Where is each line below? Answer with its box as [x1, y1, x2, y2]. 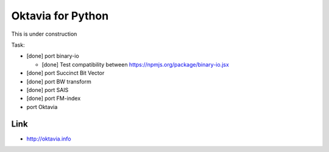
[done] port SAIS [26, 86, 69, 93]
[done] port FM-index [26, 94, 81, 102]
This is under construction [11, 30, 77, 38]
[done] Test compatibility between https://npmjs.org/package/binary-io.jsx [41, 61, 230, 68]
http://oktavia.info [26, 135, 71, 142]
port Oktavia [26, 103, 58, 110]
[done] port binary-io [26, 52, 79, 60]
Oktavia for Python [11, 9, 109, 22]
